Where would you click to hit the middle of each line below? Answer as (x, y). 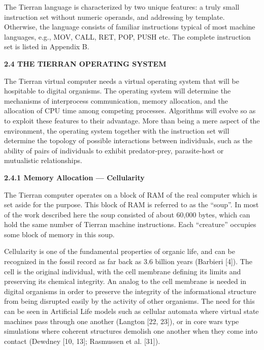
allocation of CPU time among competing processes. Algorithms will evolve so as (130, 110)
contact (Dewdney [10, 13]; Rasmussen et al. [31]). (82, 341)
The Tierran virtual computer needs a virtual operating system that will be (122, 81)
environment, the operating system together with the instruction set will (117, 130)
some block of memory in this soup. (59, 234)
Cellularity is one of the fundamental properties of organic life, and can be (120, 251)
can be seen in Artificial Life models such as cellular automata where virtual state (131, 311)
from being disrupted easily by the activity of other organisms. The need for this (129, 301)
